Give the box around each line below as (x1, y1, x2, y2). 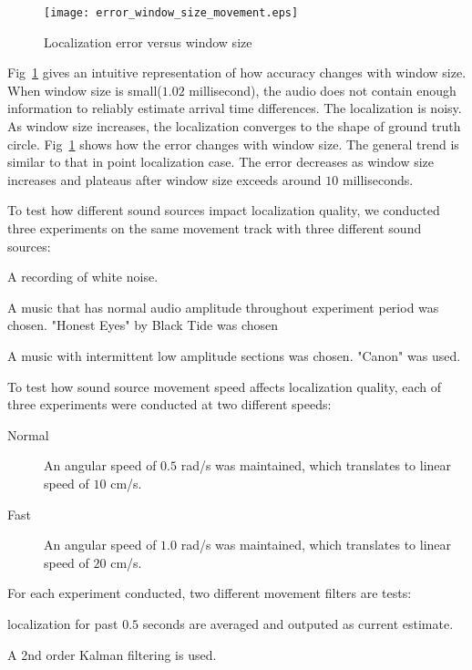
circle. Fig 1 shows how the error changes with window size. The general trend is (7, 134, 459, 153)
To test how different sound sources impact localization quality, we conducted (7, 201, 440, 220)
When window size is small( (7, 80, 162, 99)
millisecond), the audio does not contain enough (189, 80, 457, 99)
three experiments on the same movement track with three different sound (7, 219, 422, 237)
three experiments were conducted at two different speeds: (7, 395, 332, 414)
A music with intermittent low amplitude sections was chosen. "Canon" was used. (7, 345, 461, 365)
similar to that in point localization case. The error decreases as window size (7, 152, 435, 171)
